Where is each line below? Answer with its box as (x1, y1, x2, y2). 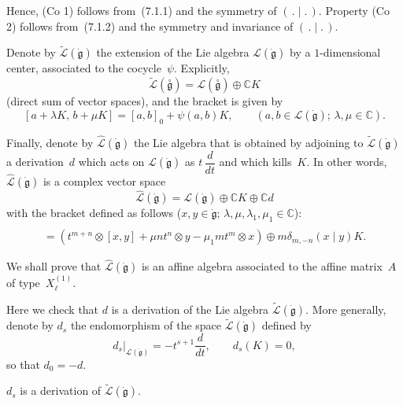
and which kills (219, 153, 292, 170)
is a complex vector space (43, 173, 166, 190)
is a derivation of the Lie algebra (111, 301, 269, 318)
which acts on (78, 153, 145, 170)
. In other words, (306, 153, 387, 170)
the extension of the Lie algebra (96, 44, 250, 61)
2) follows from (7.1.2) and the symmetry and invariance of (6, 17, 294, 34)
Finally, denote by (6, 134, 94, 150)
